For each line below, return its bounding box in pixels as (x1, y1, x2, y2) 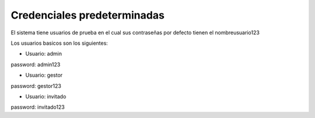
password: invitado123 (10, 103, 65, 110)
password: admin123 (10, 61, 61, 68)
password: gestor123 (10, 82, 61, 90)
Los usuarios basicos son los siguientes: (10, 40, 108, 47)
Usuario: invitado (25, 93, 66, 100)
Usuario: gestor (25, 71, 63, 78)
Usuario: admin (25, 50, 62, 58)
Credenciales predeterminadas (10, 9, 164, 22)
